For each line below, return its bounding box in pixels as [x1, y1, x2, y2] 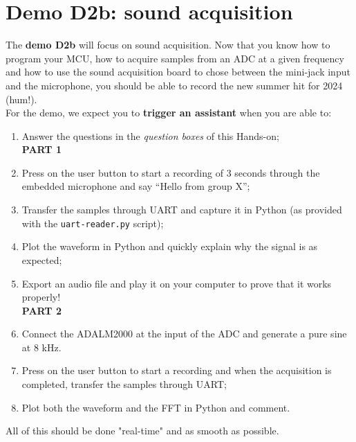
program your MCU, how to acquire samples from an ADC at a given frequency [6, 51, 344, 65]
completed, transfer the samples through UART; [21, 377, 227, 391]
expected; [21, 252, 62, 267]
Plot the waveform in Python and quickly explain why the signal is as [21, 239, 318, 254]
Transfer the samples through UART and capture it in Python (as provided [21, 202, 342, 217]
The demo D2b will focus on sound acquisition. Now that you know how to [6, 37, 330, 52]
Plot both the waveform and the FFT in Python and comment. [21, 400, 290, 414]
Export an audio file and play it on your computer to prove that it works [21, 276, 332, 290]
